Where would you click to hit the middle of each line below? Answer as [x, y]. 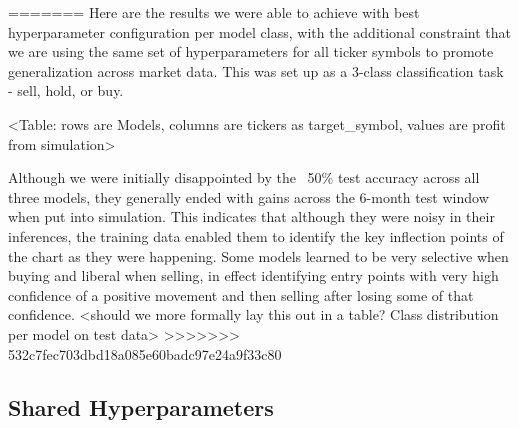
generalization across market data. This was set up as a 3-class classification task [256, 70]
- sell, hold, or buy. [66, 90]
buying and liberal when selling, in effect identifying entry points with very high [253, 275]
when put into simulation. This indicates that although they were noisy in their [251, 216]
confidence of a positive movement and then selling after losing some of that [241, 294]
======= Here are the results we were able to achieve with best [214, 12]
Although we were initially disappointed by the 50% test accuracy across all [244, 177]
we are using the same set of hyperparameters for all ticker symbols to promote [251, 51]
